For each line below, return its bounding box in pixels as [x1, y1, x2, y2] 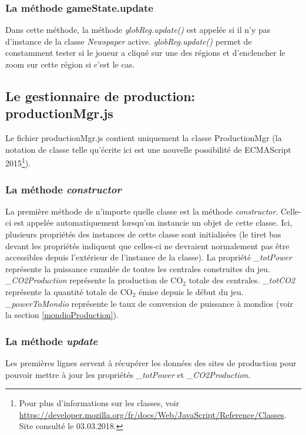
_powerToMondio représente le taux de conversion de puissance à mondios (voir [5, 297, 293, 309]
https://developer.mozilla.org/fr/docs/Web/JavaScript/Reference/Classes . [19, 408, 287, 420]
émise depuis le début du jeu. [139, 286, 244, 297]
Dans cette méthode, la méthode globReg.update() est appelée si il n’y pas [5, 24, 271, 36]
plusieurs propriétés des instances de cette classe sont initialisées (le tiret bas [5, 228, 281, 240]
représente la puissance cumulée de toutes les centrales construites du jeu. [5, 262, 271, 275]
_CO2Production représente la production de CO [5, 274, 183, 286]
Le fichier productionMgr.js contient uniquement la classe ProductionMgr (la [5, 132, 282, 144]
